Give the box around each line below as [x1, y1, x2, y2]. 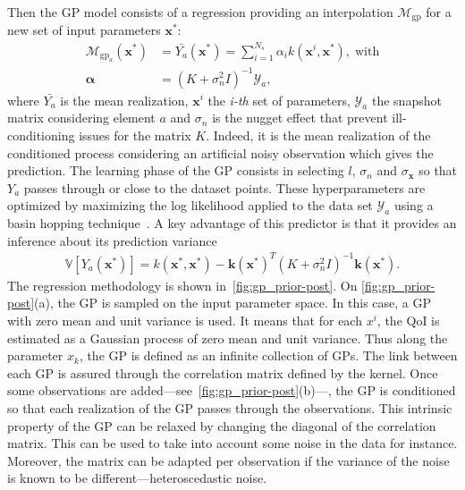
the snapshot [371, 90, 442, 109]
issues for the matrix [79, 125, 191, 144]
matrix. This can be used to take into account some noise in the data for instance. [7, 434, 458, 452]
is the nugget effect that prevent [212, 108, 388, 127]
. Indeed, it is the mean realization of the [206, 125, 431, 144]
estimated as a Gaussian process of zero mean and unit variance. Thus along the [7, 328, 448, 347]
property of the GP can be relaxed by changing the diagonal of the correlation [7, 416, 436, 435]
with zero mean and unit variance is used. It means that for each [7, 310, 362, 329]
